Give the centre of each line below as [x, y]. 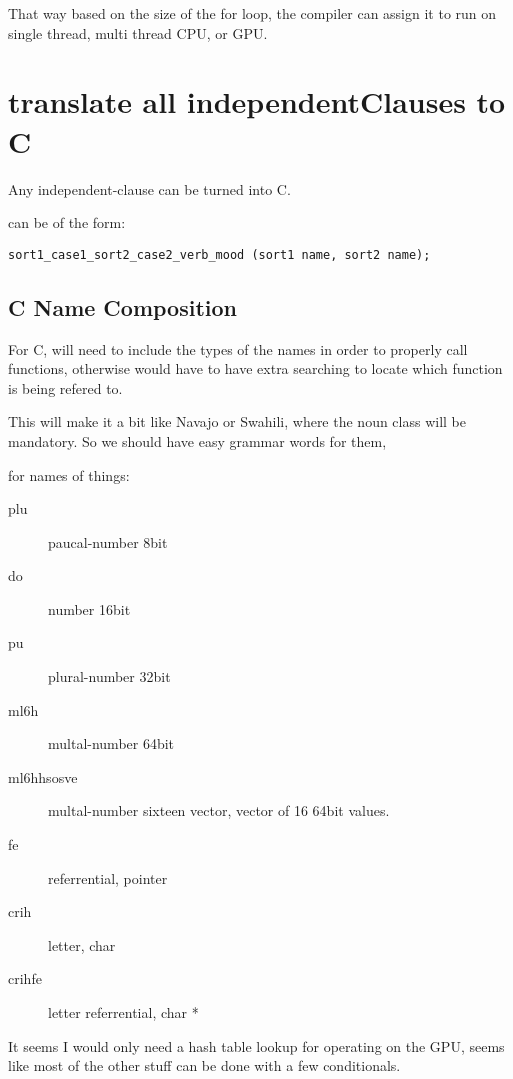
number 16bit [89, 608]
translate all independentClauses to [257, 101]
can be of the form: [67, 222]
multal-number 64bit [111, 743]
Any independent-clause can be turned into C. [149, 188]
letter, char [82, 944]
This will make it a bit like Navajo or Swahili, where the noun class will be [237, 421]
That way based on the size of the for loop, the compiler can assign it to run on [252, 13]
